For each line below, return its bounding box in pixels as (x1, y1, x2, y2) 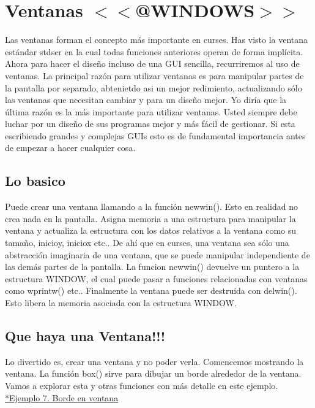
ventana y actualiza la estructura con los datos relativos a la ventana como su (5, 224, 297, 237)
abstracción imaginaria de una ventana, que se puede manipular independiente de (5, 248, 310, 261)
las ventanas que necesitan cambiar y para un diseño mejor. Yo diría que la (5, 93, 287, 106)
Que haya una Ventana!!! (5, 326, 166, 345)
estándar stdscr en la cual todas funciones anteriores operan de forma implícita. (5, 45, 303, 58)
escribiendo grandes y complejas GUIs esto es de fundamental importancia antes (5, 129, 306, 142)
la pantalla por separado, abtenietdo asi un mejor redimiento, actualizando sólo (5, 81, 302, 94)
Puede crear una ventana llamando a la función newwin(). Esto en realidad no (5, 200, 298, 213)
